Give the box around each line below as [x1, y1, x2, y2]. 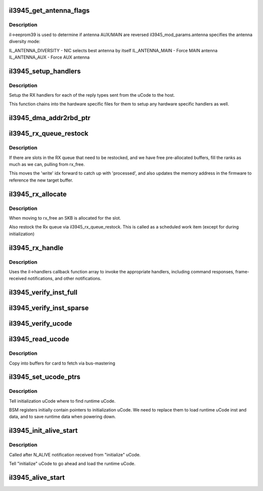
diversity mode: [9, 39, 40, 44]
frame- [235, 268, 249, 274]
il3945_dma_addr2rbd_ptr [9, 114, 91, 122]
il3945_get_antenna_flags [9, 6, 90, 15]
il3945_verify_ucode [9, 320, 73, 328]
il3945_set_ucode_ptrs [9, 373, 80, 381]
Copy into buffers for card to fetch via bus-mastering [9, 360, 115, 366]
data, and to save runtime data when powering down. [9, 414, 116, 420]
